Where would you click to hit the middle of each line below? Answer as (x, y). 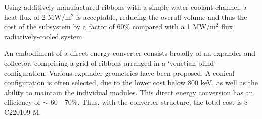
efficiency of (22, 102)
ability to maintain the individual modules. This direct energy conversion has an (129, 92)
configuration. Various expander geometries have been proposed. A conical (119, 73)
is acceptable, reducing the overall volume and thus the (162, 16)
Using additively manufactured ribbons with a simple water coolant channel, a (125, 7)
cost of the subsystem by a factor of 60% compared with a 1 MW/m (110, 26)
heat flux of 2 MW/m (38, 16)
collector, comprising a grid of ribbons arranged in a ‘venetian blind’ (110, 63)
